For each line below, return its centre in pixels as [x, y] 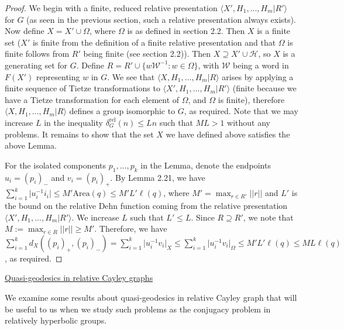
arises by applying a [258, 76]
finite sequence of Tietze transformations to [82, 88]
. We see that [131, 76]
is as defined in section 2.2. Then [186, 31]
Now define [25, 31]
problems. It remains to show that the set [79, 134]
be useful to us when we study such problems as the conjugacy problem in [138, 309]
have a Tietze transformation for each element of [92, 99]
